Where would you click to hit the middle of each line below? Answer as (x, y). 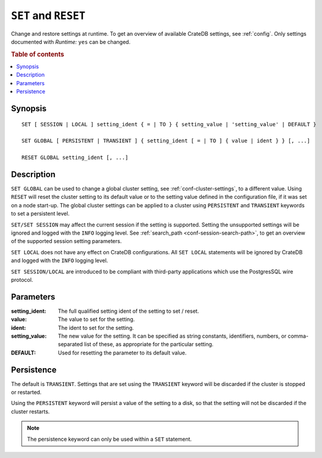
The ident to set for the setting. (96, 328)
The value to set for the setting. (96, 319)
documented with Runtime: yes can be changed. (71, 42)
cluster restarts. (30, 412)
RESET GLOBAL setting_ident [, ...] (75, 158)
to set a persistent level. (40, 214)
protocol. (22, 279)
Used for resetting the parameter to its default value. (122, 353)
